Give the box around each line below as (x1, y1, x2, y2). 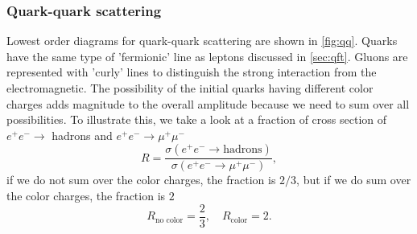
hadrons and (52, 126, 113, 143)
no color (155, 216, 184, 224)
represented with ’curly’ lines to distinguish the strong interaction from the (6, 64, 377, 80)
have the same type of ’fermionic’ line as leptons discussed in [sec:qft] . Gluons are (6, 47, 408, 64)
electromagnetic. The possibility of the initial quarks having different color (6, 80, 374, 96)
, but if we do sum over (296, 171, 411, 188)
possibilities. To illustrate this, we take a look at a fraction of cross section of (6, 111, 387, 128)
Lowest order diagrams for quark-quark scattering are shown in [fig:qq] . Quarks (6, 32, 398, 49)
